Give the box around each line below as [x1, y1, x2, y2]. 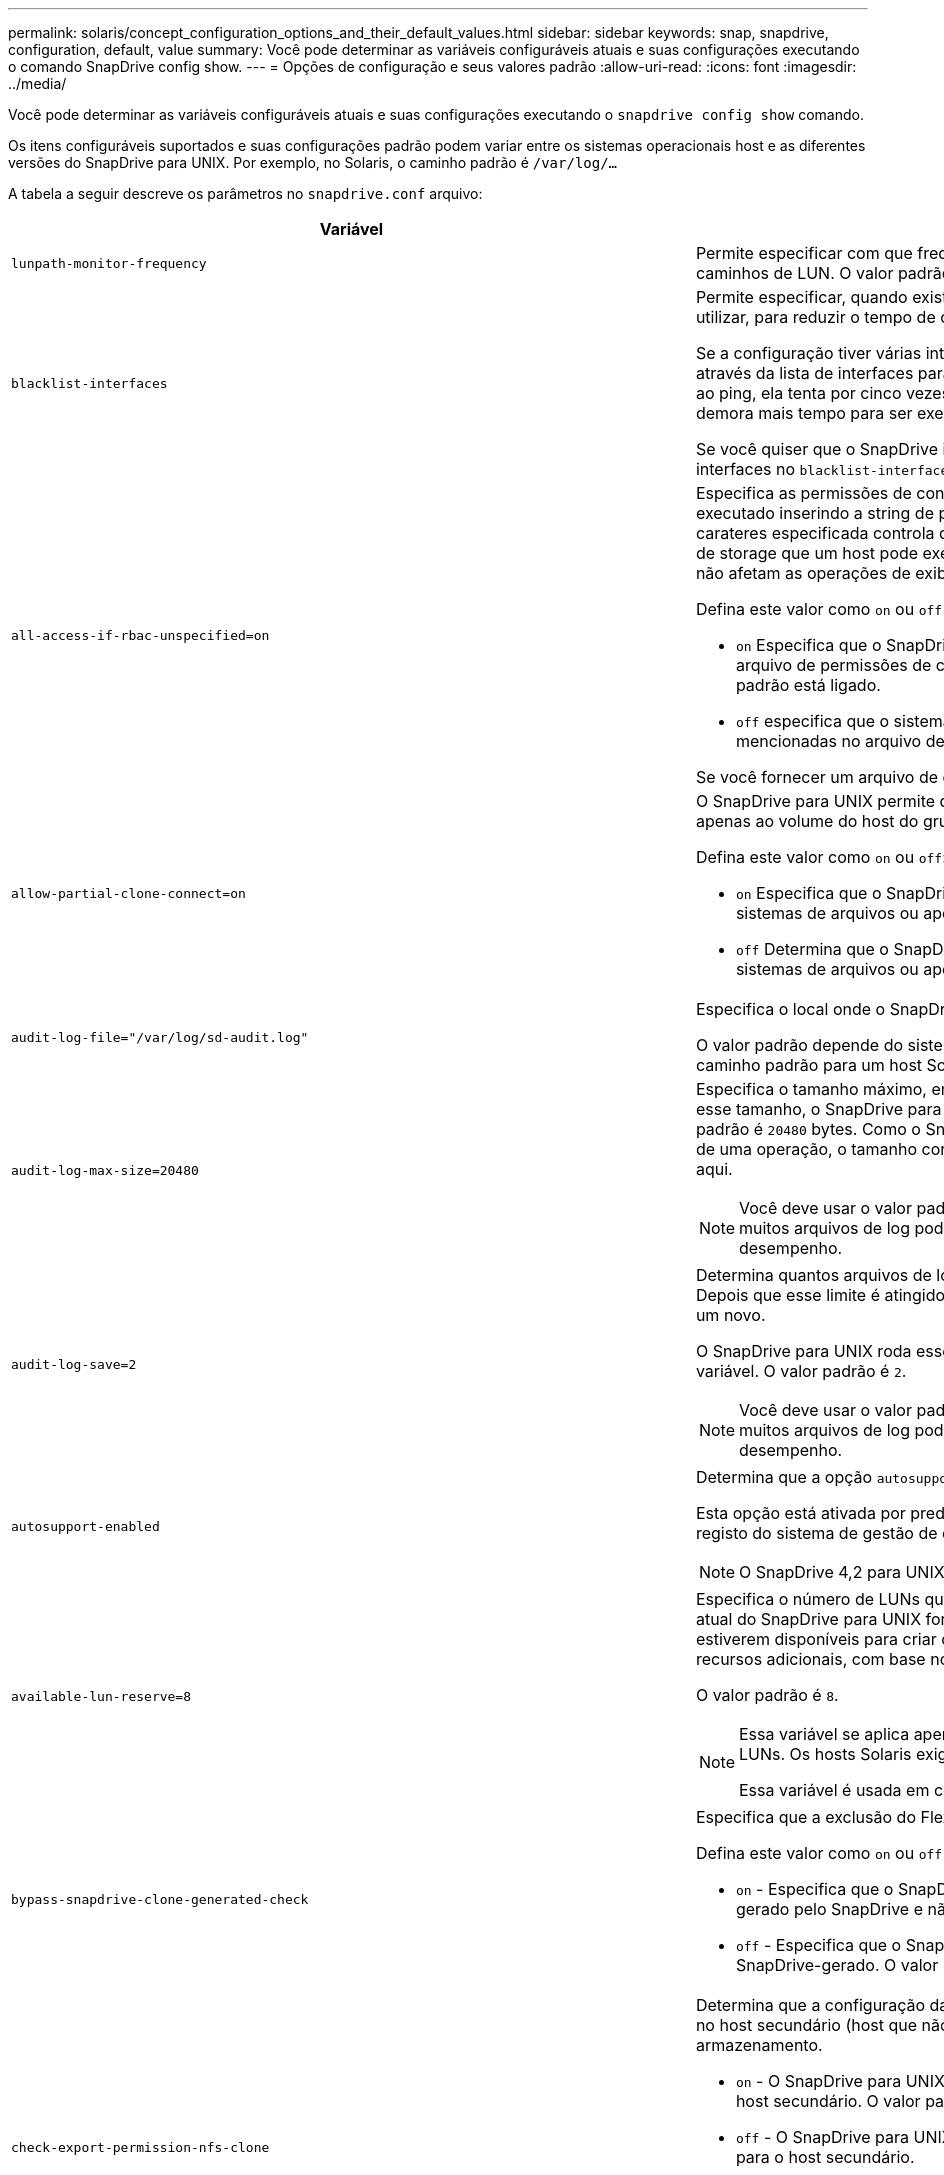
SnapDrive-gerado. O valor [735, 1955, 939, 1975]
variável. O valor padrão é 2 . [695, 1361, 907, 1381]
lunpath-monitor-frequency [11, 255, 207, 271]
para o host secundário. [735, 2147, 915, 2167]
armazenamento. [695, 2035, 823, 2055]
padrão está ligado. [735, 675, 881, 695]
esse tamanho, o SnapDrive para [695, 1099, 942, 1119]
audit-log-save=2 [11, 1356, 137, 1372]
